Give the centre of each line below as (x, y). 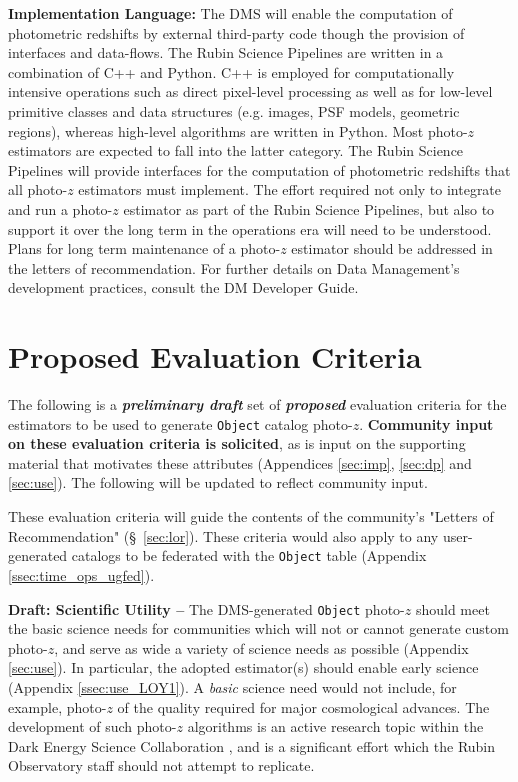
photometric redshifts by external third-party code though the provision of (236, 32)
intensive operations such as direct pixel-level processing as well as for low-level (250, 91)
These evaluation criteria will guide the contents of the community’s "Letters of (251, 516)
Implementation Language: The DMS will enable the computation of (230, 13)
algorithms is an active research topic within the (335, 726)
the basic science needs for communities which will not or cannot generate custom (258, 628)
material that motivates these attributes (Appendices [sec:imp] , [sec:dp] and (240, 462)
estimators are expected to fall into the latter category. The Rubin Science (236, 150)
